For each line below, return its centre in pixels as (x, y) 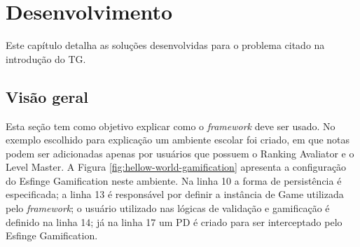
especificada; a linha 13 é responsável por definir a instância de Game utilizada (175, 194)
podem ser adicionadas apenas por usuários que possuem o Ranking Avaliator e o (180, 153)
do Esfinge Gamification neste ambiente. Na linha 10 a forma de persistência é (174, 180)
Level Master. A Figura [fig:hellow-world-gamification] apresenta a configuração (176, 167)
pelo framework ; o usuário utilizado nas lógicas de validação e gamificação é (168, 208)
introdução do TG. (46, 58)
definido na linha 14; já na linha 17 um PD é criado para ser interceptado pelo (174, 221)
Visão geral (47, 96)
